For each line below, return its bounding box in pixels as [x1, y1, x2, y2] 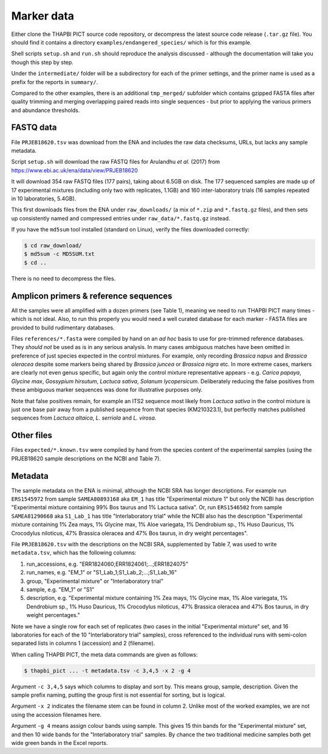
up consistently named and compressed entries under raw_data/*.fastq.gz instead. [11, 214, 231, 222]
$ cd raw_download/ [24, 242, 82, 249]
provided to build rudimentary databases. [11, 323, 115, 331]
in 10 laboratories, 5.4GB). [11, 195, 77, 202]
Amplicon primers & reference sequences [11, 291, 173, 301]
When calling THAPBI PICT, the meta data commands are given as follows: [11, 650, 198, 658]
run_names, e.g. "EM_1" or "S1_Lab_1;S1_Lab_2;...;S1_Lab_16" [26, 569, 177, 576]
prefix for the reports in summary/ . [11, 78, 98, 85]
